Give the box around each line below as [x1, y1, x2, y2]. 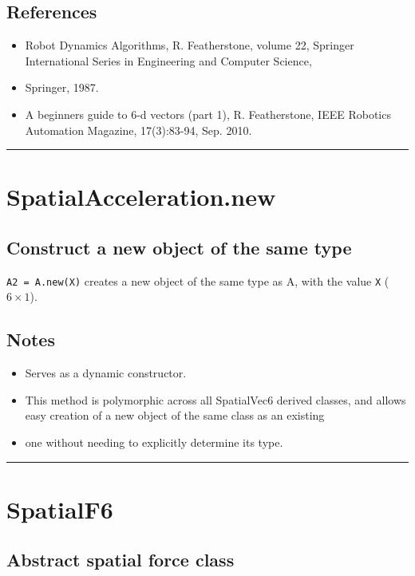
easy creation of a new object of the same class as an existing [25, 407, 325, 424]
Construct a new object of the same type [6, 235, 352, 259]
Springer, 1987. [25, 79, 99, 96]
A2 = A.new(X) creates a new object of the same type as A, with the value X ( [6, 272, 389, 289]
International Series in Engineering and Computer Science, [25, 52, 312, 69]
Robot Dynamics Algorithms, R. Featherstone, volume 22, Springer [25, 37, 354, 53]
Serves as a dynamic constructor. [25, 365, 187, 381]
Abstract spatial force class [6, 547, 235, 572]
